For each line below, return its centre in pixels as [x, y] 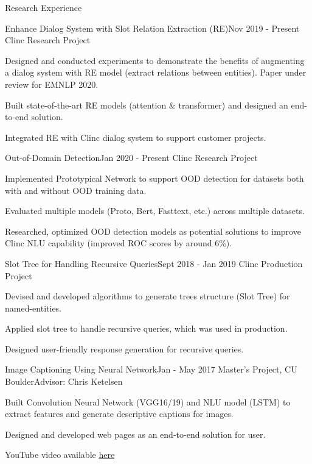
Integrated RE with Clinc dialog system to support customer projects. [136, 137]
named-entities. [33, 308]
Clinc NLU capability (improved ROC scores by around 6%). [119, 243]
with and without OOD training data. [76, 190]
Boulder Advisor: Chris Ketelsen [64, 381]
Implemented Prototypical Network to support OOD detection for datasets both [154, 178]
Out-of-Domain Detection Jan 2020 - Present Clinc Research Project [131, 158]
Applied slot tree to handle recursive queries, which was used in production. [146, 328]
